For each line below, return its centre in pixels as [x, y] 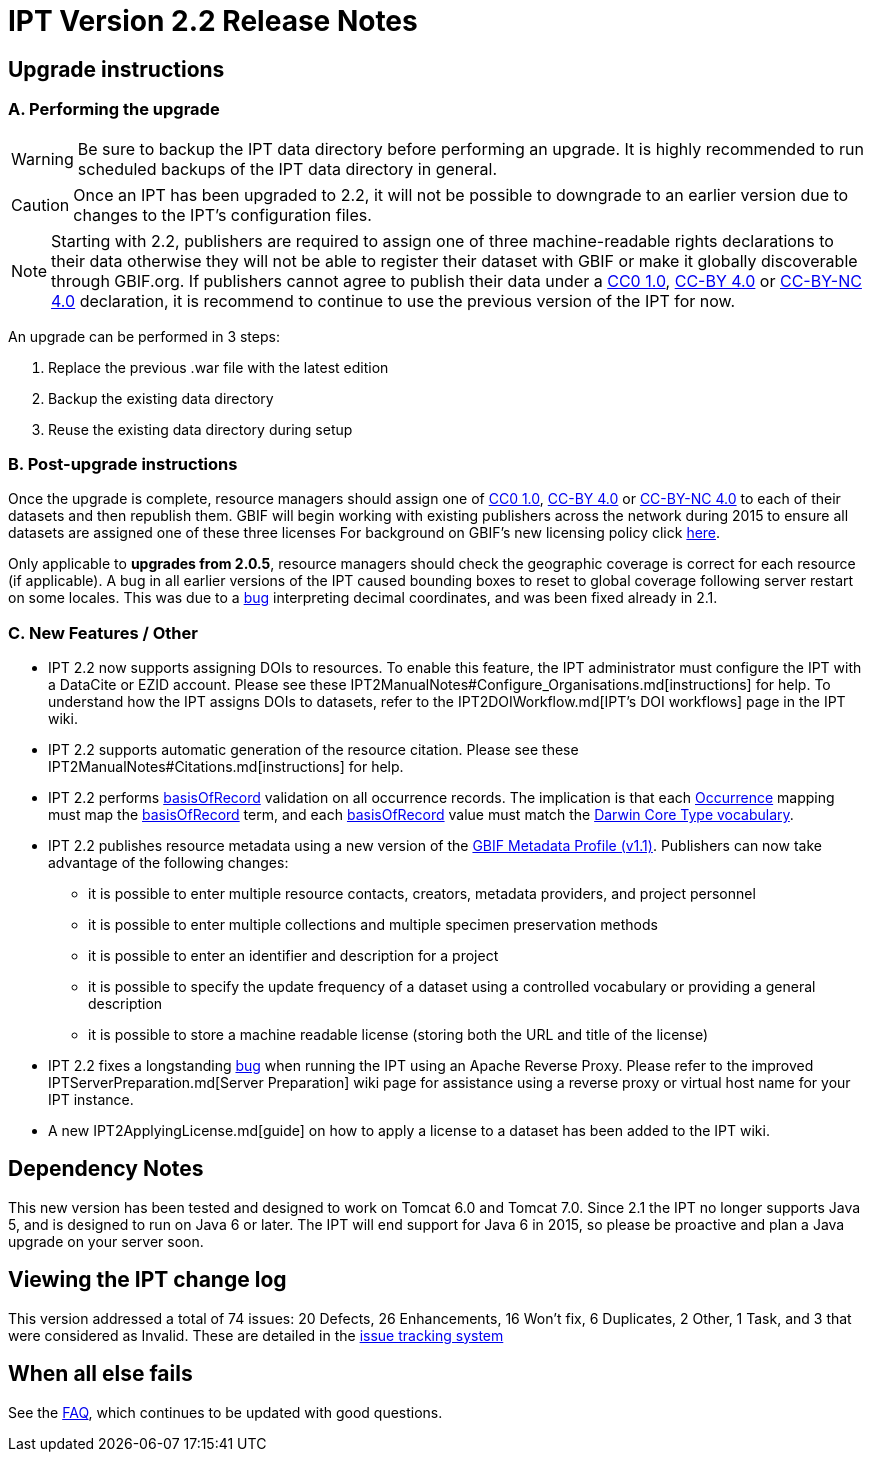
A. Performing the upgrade [114, 109]
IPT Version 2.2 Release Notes [213, 21]
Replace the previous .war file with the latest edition [218, 367]
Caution [40, 204]
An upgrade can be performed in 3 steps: [144, 336]
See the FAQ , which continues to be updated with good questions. [225, 1412]
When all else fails [100, 1374]
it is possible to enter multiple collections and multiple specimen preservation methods [373, 925]
